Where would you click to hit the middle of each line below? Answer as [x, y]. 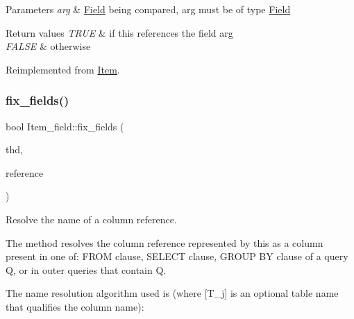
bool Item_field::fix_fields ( [65, 126]
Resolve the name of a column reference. [91, 219]
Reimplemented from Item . [63, 69]
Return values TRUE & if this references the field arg [119, 32]
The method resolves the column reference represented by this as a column [165, 242]
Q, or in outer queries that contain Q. [86, 269]
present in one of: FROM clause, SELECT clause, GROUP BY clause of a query [177, 256]
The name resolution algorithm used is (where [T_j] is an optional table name [172, 293]
